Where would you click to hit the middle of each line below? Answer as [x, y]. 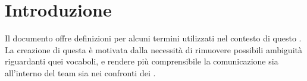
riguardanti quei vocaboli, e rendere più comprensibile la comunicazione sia [142, 61]
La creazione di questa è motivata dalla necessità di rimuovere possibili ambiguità [153, 49]
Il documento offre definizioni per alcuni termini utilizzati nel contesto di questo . [153, 38]
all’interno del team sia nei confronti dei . [80, 72]
